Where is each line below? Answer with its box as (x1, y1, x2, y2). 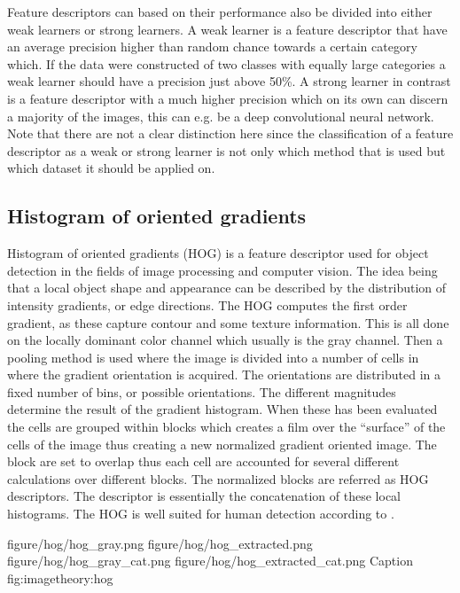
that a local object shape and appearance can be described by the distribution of (7, 278, 447, 297)
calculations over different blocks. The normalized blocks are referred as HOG (7, 469, 429, 488)
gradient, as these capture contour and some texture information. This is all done (7, 313, 449, 332)
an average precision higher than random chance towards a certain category (7, 37, 417, 56)
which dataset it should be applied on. (7, 159, 215, 177)
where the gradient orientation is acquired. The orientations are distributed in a (7, 365, 441, 384)
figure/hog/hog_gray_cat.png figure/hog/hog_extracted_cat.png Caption (7, 551, 413, 570)
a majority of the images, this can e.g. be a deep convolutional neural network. (7, 106, 434, 125)
